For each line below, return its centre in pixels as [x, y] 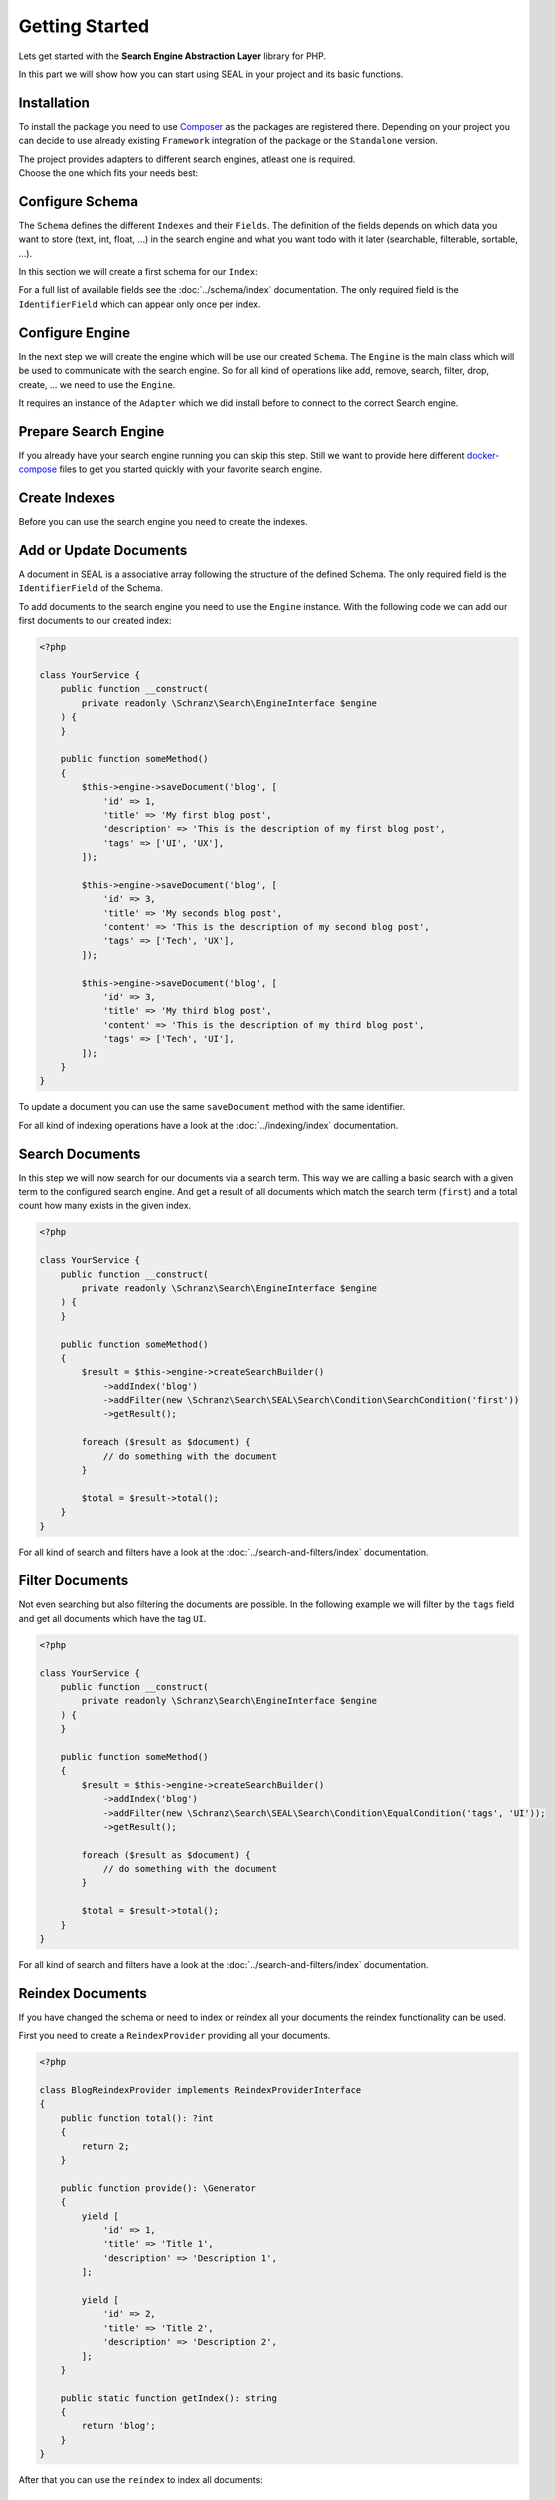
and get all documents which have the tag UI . [112, 1618]
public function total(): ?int [137, 2118]
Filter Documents [73, 1580]
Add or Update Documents [103, 550]
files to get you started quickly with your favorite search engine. [191, 469]
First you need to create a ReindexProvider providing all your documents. [174, 2036]
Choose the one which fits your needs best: [108, 173]
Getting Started [84, 26]
